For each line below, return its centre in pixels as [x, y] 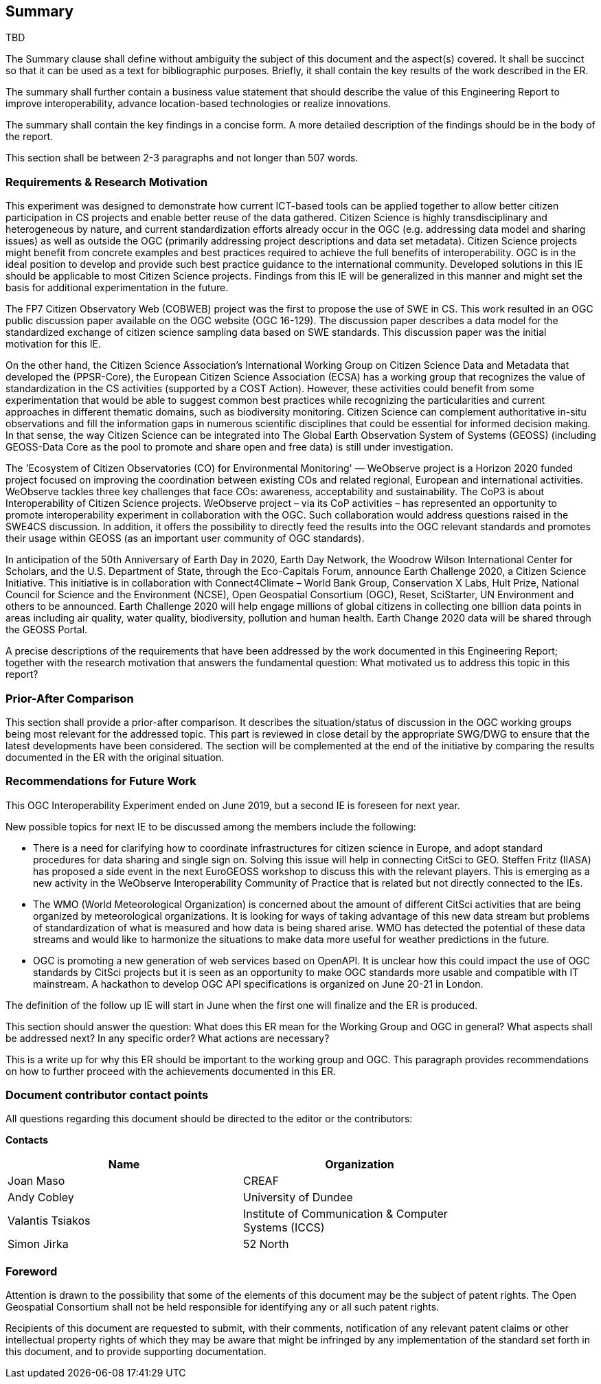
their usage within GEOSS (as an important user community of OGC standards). [185, 538]
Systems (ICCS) [284, 1228]
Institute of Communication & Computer [345, 1214]
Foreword [32, 1271]
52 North [266, 1244]
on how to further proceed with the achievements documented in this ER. [171, 1071]
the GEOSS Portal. [47, 630]
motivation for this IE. [54, 344]
